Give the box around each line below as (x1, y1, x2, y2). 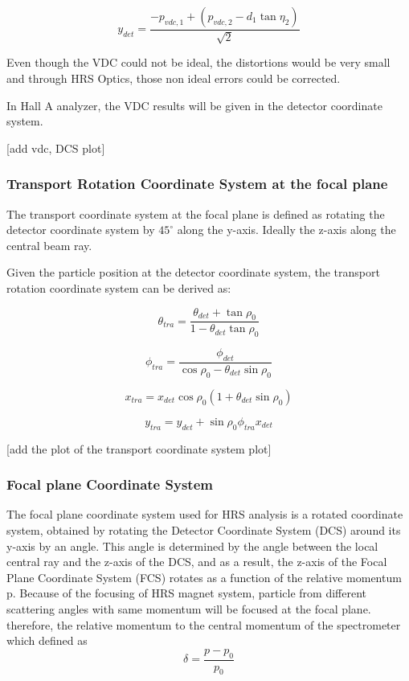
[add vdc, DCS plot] (6, 139, 105, 156)
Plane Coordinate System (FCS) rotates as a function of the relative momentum (6, 568, 402, 585)
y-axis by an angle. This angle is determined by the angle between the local (6, 537, 378, 554)
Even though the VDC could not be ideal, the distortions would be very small (6, 54, 391, 71)
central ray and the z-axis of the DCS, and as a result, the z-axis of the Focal (6, 553, 387, 570)
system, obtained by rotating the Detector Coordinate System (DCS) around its (6, 522, 401, 539)
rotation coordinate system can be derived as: (6, 279, 231, 296)
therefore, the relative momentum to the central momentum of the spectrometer (6, 616, 401, 633)
